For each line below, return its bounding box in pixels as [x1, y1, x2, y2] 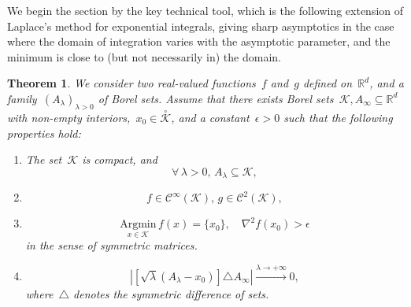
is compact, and [82, 151, 157, 168]
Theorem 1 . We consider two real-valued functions [7, 75, 256, 91]
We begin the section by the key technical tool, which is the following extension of [7, 2, 404, 18]
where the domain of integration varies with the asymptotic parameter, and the [7, 33, 391, 50]
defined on [302, 75, 353, 91]
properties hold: [7, 124, 81, 141]
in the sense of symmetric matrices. [25, 237, 198, 253]
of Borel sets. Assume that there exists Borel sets [98, 90, 334, 106]
